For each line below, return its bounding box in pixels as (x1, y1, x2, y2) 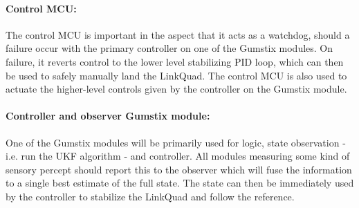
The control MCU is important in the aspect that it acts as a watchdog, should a (6, 27, 350, 41)
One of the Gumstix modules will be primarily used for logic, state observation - (6, 135, 346, 149)
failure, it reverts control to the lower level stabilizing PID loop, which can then (6, 54, 344, 68)
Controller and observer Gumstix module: (6, 108, 210, 123)
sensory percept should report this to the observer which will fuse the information (6, 162, 352, 176)
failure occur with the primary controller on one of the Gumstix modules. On (6, 41, 333, 55)
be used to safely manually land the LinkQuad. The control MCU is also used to (6, 68, 347, 82)
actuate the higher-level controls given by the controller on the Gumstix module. (6, 82, 347, 96)
